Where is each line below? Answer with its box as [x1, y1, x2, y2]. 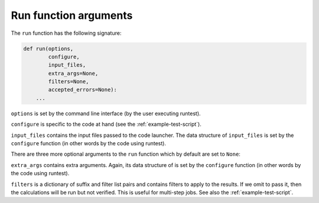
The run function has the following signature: [11, 30, 122, 37]
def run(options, [23, 45, 74, 52]
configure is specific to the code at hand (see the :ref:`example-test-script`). [11, 121, 202, 128]
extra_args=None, [48, 70, 99, 77]
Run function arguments [11, 9, 133, 22]
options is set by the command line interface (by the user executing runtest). [11, 110, 201, 117]
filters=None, [48, 78, 89, 85]
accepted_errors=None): [48, 86, 118, 93]
